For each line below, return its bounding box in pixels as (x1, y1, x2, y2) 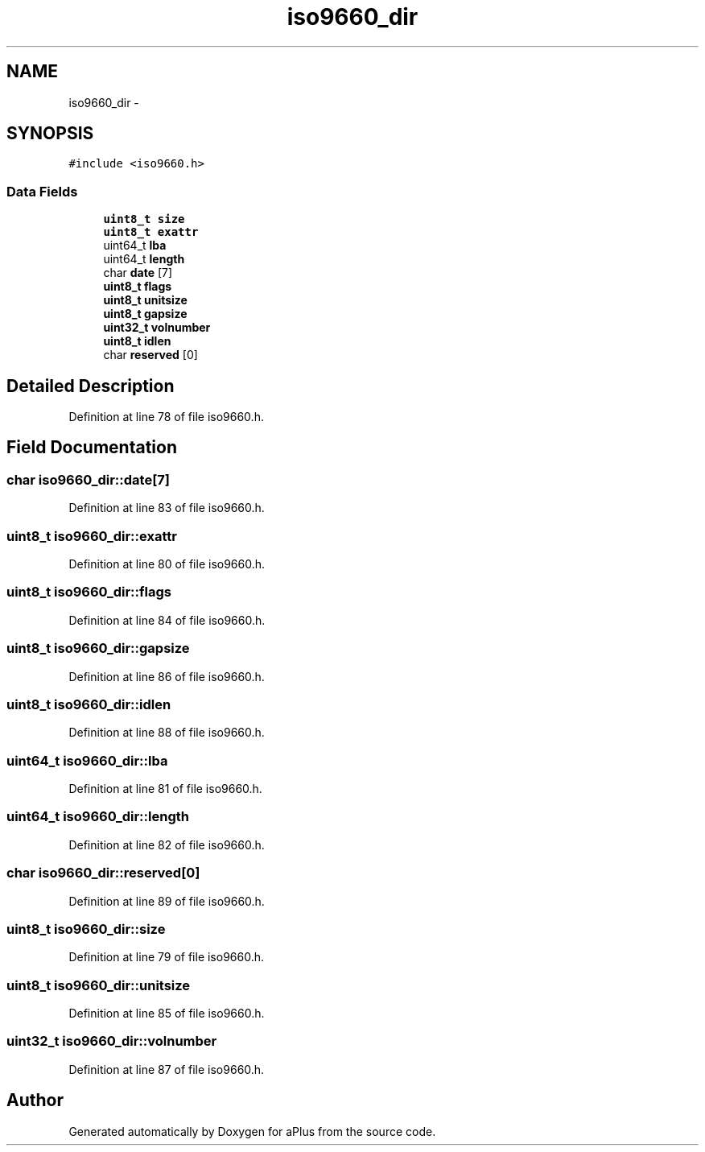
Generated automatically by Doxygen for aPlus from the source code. (68, 1124, 436, 1138)
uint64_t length (103, 252, 185, 266)
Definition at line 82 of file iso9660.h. (68, 837, 265, 852)
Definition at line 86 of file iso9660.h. (68, 669, 265, 683)
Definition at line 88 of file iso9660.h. (68, 725, 265, 740)
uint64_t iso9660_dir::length (6, 808, 189, 825)
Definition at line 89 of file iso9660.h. (68, 894, 265, 908)
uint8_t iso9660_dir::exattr (6, 527, 177, 544)
